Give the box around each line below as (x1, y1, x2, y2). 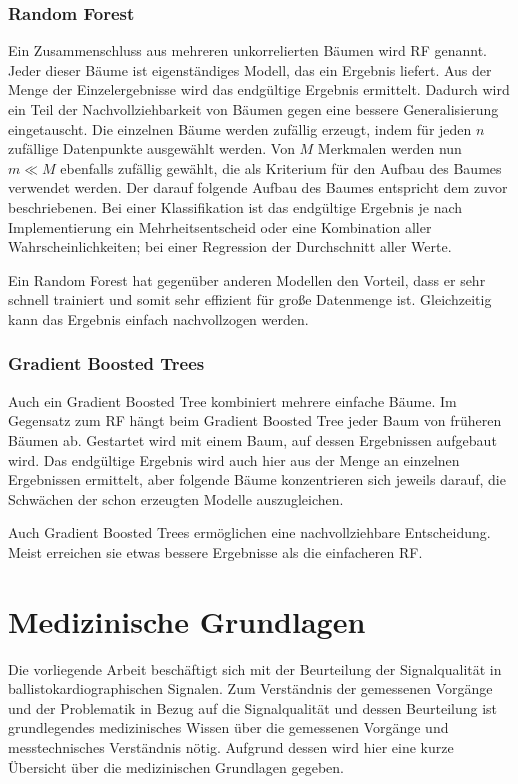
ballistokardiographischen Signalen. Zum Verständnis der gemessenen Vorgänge (8, 678, 493, 699)
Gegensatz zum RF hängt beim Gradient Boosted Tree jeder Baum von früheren (8, 410, 502, 431)
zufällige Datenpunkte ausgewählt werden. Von (8, 138, 295, 159)
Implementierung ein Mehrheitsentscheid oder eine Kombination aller (8, 216, 432, 237)
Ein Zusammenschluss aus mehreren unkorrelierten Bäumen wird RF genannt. (8, 40, 487, 61)
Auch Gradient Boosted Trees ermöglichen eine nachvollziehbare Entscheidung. (8, 522, 491, 543)
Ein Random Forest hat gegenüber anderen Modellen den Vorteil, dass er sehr (8, 269, 486, 290)
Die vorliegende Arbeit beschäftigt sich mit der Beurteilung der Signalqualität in (8, 658, 502, 679)
